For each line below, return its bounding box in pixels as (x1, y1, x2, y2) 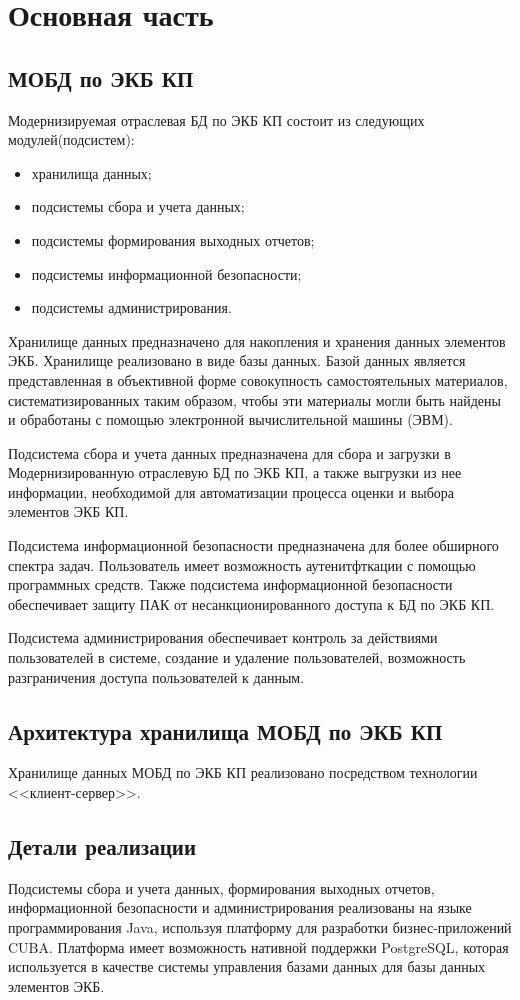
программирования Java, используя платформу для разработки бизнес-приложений (8, 917, 512, 938)
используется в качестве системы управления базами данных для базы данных (8, 956, 486, 977)
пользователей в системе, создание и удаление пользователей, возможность (8, 647, 466, 668)
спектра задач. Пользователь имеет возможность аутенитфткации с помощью (8, 554, 476, 575)
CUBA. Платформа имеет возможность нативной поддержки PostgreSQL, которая (8, 936, 509, 957)
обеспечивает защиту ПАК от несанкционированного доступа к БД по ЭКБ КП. (8, 593, 495, 614)
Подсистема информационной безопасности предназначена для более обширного (8, 535, 499, 556)
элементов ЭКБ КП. (8, 501, 129, 522)
